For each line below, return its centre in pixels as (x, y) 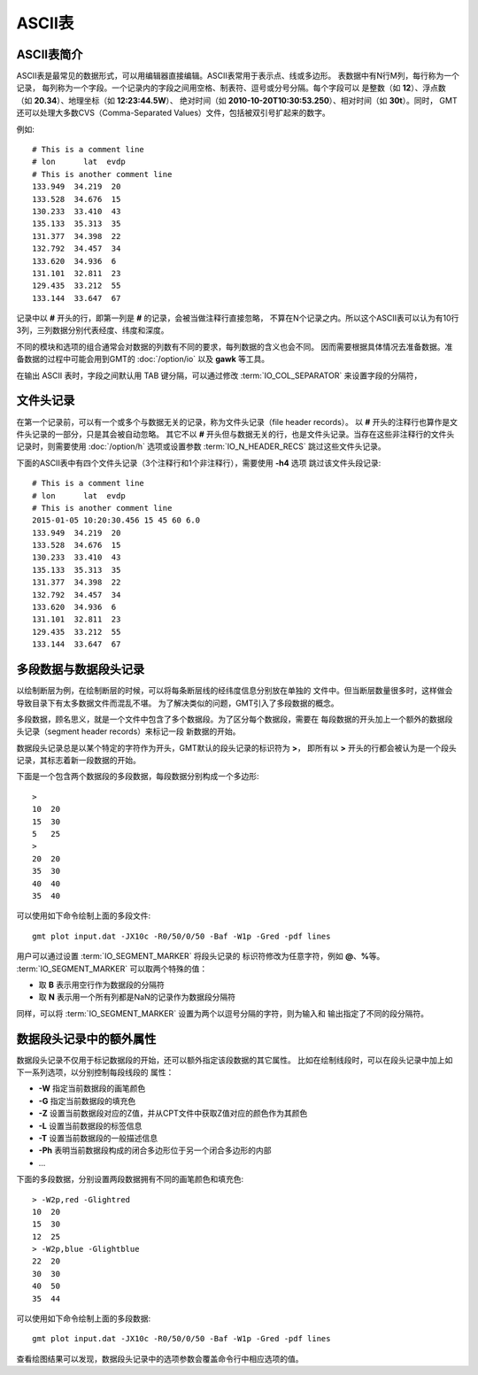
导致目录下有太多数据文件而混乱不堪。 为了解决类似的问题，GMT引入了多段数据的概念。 (178, 703)
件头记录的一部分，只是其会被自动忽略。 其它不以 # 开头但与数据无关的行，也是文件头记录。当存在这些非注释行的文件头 (235, 434)
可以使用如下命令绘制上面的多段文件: (84, 915)
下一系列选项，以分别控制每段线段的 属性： (95, 1072)
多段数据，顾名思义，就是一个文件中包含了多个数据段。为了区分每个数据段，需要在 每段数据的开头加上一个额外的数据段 (235, 719)
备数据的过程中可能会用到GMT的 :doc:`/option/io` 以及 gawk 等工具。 (143, 359)
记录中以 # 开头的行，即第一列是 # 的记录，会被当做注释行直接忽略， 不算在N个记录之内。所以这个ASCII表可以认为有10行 (238, 318)
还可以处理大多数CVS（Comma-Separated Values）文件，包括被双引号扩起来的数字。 (173, 113)
